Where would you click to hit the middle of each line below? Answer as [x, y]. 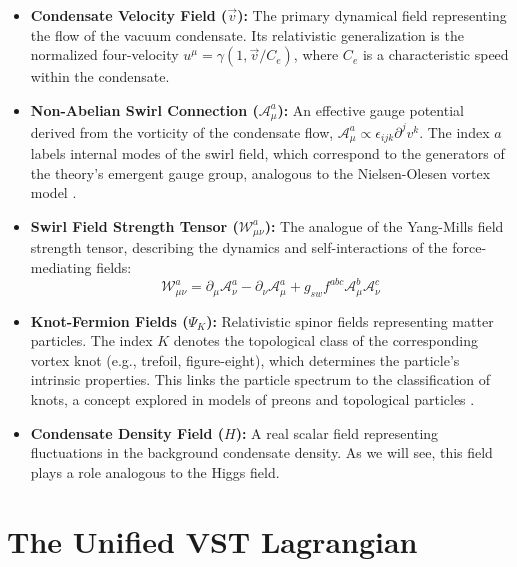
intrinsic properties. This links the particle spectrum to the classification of [260, 379]
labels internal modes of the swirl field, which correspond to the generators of [267, 153]
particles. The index [91, 340]
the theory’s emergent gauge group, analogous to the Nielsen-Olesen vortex [260, 172]
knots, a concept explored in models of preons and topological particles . [252, 398]
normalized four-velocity [104, 54]
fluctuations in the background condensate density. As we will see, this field [261, 452]
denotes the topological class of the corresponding [325, 340]
